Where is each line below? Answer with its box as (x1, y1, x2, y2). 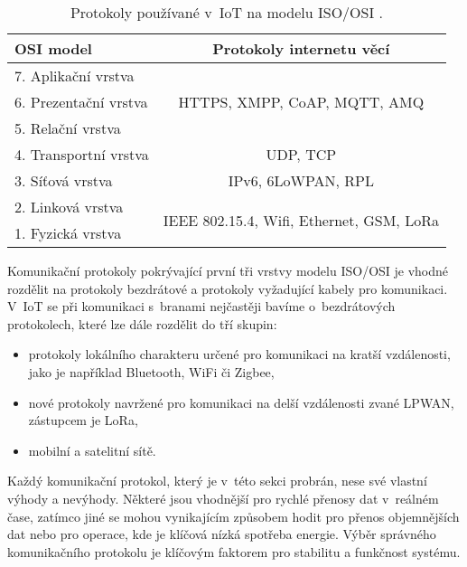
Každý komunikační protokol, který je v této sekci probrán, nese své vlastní (7, 471, 427, 490)
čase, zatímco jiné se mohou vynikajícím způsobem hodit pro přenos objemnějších (7, 506, 460, 525)
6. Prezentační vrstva (14, 91, 148, 112)
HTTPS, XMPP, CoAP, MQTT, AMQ (178, 91, 425, 112)
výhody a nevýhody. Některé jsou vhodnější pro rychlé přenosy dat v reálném (7, 488, 439, 507)
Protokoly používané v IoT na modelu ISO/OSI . (70, 2, 383, 23)
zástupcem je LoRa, (28, 411, 138, 430)
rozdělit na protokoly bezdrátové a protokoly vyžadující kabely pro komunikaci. (7, 279, 448, 298)
